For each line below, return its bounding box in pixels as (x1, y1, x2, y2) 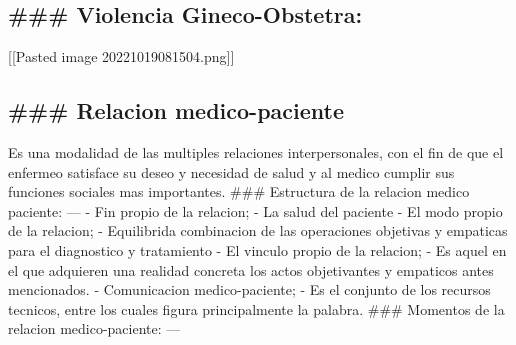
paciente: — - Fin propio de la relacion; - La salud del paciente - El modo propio (8, 200, 503, 221)
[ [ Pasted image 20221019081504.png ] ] (8, 46, 235, 67)
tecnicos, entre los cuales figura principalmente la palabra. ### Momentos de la (8, 298, 505, 319)
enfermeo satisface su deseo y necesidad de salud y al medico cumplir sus (8, 161, 455, 182)
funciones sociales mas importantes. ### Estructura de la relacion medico (8, 181, 470, 202)
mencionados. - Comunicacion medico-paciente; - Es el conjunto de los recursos (8, 279, 491, 300)
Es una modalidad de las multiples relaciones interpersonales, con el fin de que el (8, 142, 504, 162)
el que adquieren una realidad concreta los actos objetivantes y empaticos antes (8, 259, 494, 280)
